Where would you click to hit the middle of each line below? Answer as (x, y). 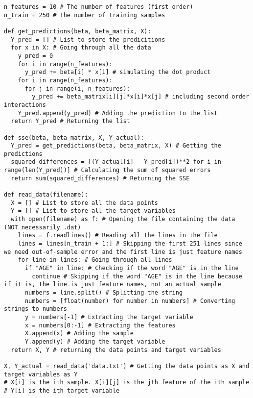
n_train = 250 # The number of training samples (85, 15)
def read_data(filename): (46, 195)
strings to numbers (35, 309)
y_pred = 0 (35, 56)
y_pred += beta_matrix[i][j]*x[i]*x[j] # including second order (141, 97)
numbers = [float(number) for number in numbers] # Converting (130, 301)
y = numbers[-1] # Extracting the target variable (109, 317)
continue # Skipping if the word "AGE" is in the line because (137, 276)
